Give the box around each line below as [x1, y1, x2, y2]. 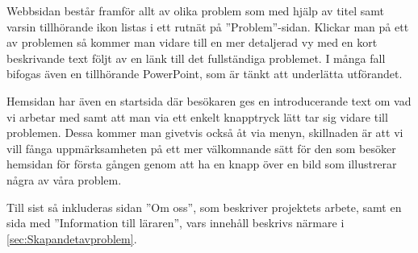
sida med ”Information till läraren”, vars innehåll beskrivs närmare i [6, 214, 345, 231]
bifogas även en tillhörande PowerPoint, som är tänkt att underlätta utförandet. [6, 65, 403, 82]
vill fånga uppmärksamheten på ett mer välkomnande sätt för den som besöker [6, 139, 396, 156]
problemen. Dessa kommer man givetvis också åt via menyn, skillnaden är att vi [6, 124, 403, 141]
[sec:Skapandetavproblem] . [6, 230, 137, 247]
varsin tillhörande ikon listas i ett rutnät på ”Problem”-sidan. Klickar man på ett [6, 18, 409, 35]
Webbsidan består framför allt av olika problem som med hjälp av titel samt [6, 2, 384, 19]
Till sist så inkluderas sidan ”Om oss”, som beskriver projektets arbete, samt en [6, 198, 402, 215]
